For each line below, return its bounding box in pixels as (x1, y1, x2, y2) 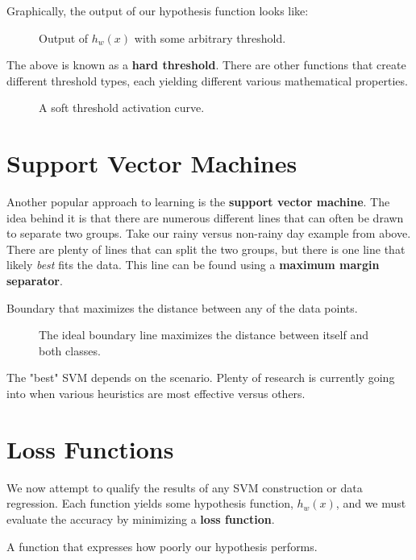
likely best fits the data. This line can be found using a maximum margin (6, 256, 380, 273)
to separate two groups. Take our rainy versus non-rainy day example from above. (6, 225, 411, 242)
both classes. (39, 342, 101, 359)
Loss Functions (6, 432, 174, 465)
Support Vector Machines (6, 147, 297, 180)
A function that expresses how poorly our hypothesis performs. (6, 537, 318, 554)
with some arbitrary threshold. (134, 29, 286, 46)
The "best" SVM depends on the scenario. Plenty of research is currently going (6, 369, 395, 386)
